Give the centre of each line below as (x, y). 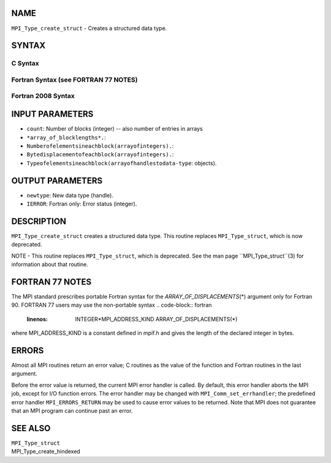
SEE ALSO (31, 428)
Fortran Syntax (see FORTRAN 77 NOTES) (74, 80)
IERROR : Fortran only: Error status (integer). (82, 204)
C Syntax (25, 63)
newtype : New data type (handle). (70, 195)
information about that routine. (50, 264)
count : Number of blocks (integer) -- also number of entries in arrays (115, 129)
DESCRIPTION (39, 221)
